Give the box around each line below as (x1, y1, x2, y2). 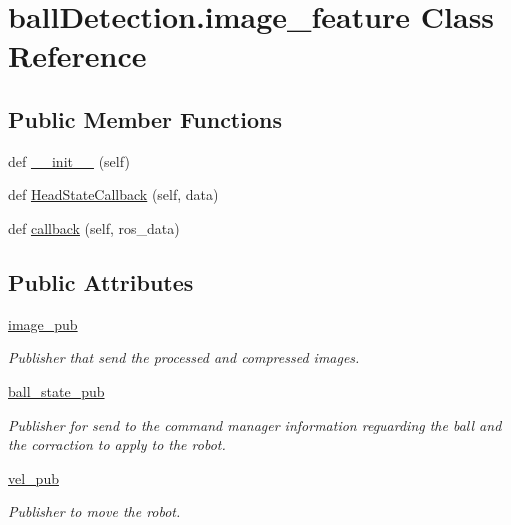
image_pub (8, 313, 78, 334)
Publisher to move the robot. (8, 501, 181, 522)
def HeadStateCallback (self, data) (8, 184, 219, 205)
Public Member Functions (8, 103, 282, 134)
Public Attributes (8, 266, 194, 297)
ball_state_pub (8, 380, 105, 401)
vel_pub (8, 467, 59, 488)
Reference (8, 35, 147, 76)
